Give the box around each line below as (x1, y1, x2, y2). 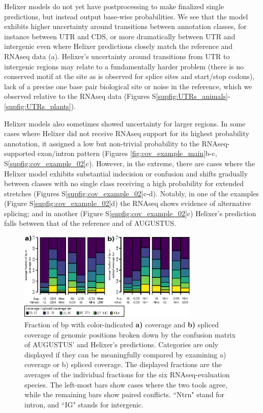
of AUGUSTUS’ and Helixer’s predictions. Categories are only (24, 339, 219, 350)
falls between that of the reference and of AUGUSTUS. (4, 218, 176, 228)
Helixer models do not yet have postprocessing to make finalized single (4, 1, 224, 11)
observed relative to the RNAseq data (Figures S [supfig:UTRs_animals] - (4, 91, 230, 101)
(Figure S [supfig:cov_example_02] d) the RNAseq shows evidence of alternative (4, 198, 251, 209)
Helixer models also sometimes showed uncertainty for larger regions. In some (4, 118, 246, 128)
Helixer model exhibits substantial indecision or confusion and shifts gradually (4, 168, 248, 178)
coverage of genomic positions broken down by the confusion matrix (24, 329, 236, 340)
